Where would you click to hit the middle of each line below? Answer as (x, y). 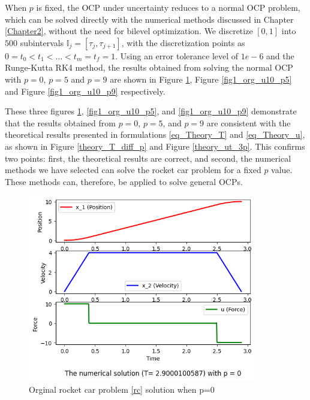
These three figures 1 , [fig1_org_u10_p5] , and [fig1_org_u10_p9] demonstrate (151, 111)
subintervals (42, 42)
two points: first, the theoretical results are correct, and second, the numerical (148, 158)
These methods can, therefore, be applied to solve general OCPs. (124, 181)
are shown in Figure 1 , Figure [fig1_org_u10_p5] (201, 79)
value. (282, 170)
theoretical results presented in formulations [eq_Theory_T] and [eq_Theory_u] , (155, 134)
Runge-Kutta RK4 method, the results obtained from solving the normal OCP (149, 67)
